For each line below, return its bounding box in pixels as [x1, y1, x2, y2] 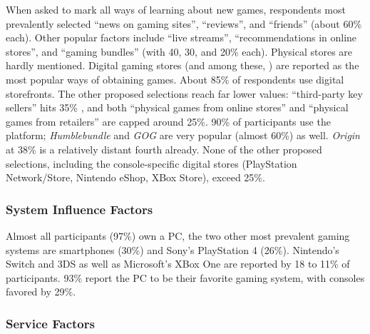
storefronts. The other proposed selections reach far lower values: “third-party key [6, 86, 363, 101]
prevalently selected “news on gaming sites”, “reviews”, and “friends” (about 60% [6, 16, 362, 31]
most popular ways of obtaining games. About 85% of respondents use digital [6, 71, 344, 86]
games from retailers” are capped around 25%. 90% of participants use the [6, 113, 331, 128]
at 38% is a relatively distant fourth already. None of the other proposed [6, 141, 322, 156]
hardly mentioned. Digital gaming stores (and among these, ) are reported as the [6, 58, 359, 73]
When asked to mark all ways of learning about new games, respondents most [6, 2, 346, 16]
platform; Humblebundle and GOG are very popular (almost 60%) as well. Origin [6, 128, 360, 143]
